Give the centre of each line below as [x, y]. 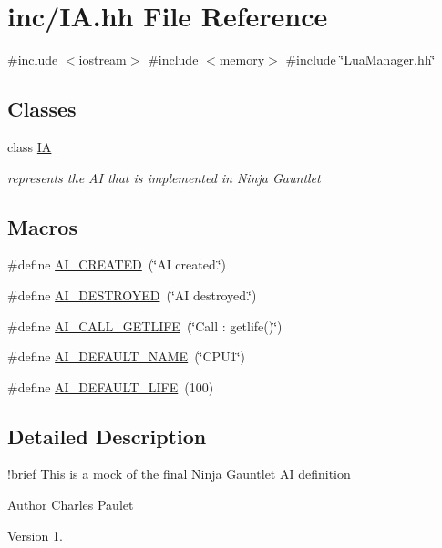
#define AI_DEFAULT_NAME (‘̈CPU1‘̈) [126, 356]
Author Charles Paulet [71, 505]
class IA [30, 146]
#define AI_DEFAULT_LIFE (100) [111, 386]
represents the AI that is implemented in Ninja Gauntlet [164, 177]
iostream [103, 60]
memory [242, 60]
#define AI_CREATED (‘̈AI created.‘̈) [117, 264]
